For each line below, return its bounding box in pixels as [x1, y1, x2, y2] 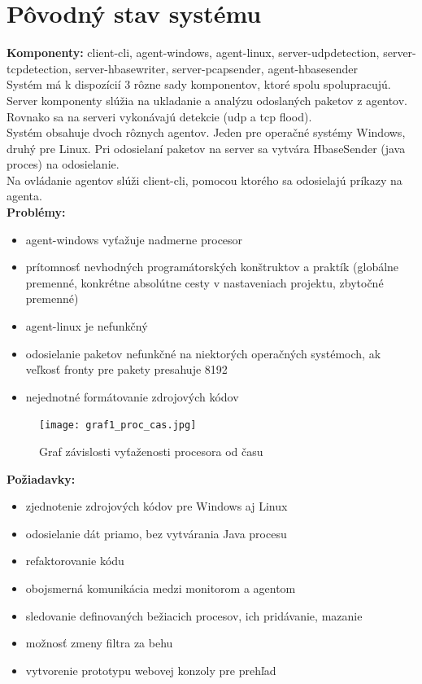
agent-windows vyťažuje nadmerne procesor [25, 230, 243, 248]
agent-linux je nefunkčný [25, 318, 148, 335]
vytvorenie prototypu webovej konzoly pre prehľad [25, 661, 276, 678]
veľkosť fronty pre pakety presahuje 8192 [25, 361, 228, 378]
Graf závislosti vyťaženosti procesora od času [39, 443, 263, 460]
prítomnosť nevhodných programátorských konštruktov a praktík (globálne [25, 258, 399, 275]
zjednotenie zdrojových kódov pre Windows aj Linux [25, 498, 288, 515]
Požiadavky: [7, 470, 76, 487]
